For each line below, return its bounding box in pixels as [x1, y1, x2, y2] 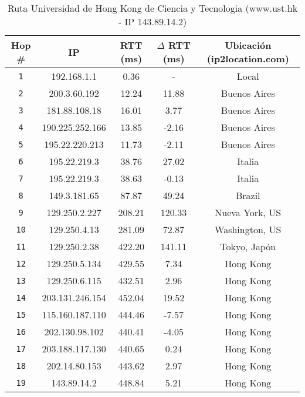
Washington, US [215, 223, 282, 236]
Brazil [235, 189, 260, 202]
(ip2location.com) [206, 52, 289, 65]
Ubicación [225, 38, 272, 52]
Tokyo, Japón [220, 240, 276, 253]
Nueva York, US [215, 206, 282, 219]
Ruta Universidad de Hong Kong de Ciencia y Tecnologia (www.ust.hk [7, 1, 298, 15]
